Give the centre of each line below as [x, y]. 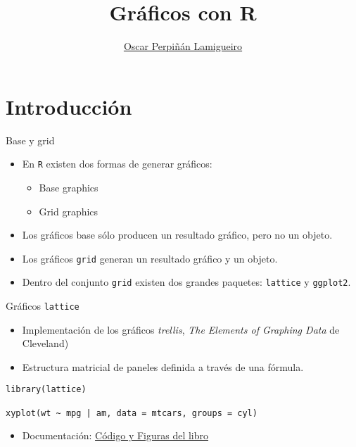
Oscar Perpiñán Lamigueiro [183, 46]
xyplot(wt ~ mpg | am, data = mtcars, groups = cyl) [132, 413]
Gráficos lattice [43, 306]
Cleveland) [45, 343]
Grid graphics [69, 211]
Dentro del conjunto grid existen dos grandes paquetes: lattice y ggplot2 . [186, 282]
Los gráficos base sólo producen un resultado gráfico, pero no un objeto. [177, 235]
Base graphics [69, 187]
